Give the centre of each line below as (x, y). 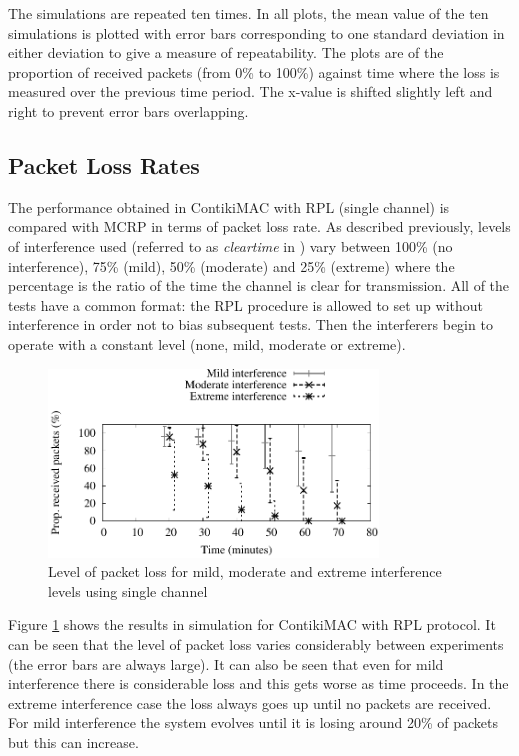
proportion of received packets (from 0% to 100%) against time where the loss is (254, 71)
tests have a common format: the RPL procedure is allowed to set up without (246, 304)
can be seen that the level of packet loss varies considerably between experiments (256, 643)
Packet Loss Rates (104, 164)
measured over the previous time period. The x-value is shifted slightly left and (250, 91)
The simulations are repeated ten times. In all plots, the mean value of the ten (248, 13)
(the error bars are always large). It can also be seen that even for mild (226, 663)
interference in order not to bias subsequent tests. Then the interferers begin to (250, 324)
